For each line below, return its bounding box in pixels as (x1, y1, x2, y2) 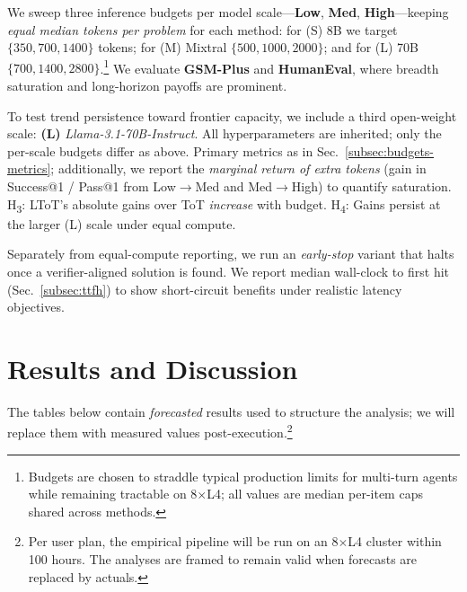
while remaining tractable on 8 (28, 484, 198, 503)
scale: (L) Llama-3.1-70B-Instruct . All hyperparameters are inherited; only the (7, 124, 442, 143)
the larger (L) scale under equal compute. (7, 214, 236, 233)
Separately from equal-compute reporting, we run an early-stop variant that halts (7, 244, 454, 263)
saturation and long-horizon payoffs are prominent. (7, 76, 287, 95)
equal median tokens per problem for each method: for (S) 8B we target (7, 20, 398, 39)
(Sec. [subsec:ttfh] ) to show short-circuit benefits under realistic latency (7, 279, 402, 298)
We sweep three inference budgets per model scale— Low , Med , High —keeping (7, 3, 449, 21)
